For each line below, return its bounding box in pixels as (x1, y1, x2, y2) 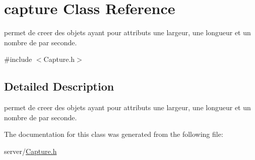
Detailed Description (4, 78, 114, 94)
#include (4, 54, 32, 64)
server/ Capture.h (4, 145, 57, 156)
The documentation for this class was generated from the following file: (4, 129, 223, 139)
